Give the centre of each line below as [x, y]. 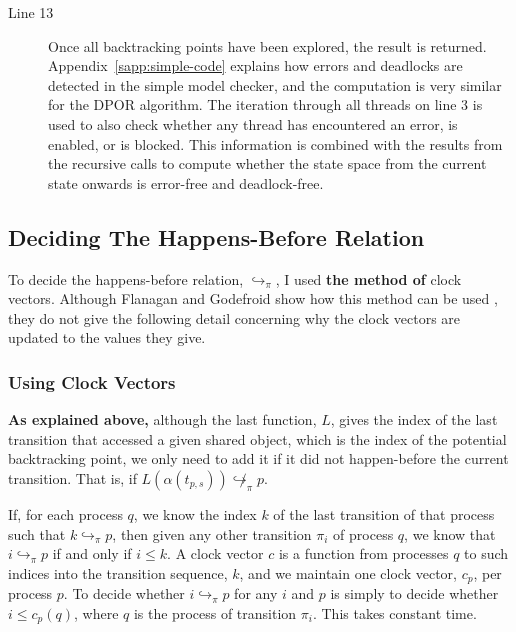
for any [256, 593]
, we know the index [195, 513]
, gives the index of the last [414, 419]
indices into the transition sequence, [118, 572]
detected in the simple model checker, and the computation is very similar [275, 84]
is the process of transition [215, 612]
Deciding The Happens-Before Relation [216, 236]
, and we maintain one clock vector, [348, 572]
